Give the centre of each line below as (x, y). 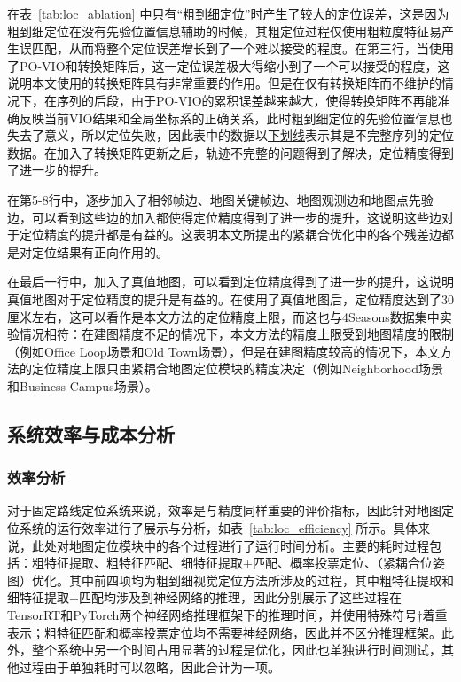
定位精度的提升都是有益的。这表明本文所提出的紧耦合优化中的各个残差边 (230, 235)
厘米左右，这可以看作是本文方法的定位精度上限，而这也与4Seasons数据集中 (223, 316)
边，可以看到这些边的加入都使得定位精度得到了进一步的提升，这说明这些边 (224, 217)
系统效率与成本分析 (91, 433)
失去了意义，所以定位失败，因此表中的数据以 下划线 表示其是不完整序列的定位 (230, 135)
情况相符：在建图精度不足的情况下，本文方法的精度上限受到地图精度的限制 (236, 334)
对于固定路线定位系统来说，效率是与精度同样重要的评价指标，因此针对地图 (224, 510)
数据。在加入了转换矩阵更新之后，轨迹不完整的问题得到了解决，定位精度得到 (230, 152)
